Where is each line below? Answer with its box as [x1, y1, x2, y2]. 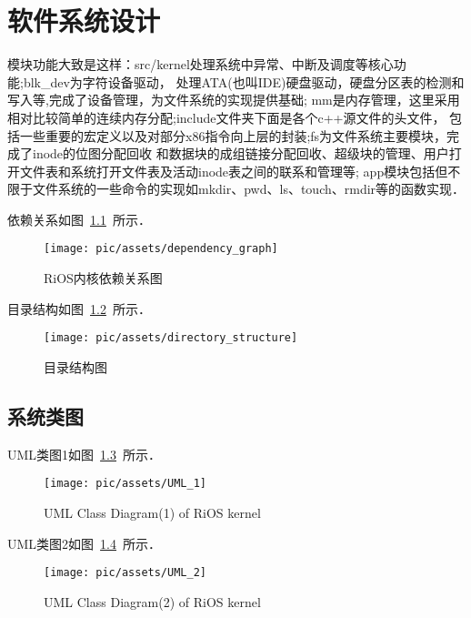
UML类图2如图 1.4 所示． [7, 533, 161, 552]
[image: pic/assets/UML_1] [44, 477, 206, 491]
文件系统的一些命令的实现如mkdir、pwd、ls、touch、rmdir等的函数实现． [32, 179, 466, 198]
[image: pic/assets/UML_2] [44, 566, 206, 580]
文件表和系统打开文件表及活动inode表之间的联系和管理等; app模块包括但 [19, 161, 448, 180]
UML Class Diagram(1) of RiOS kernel [44, 503, 261, 522]
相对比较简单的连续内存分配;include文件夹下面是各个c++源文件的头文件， [7, 107, 446, 127]
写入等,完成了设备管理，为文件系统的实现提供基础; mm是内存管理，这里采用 [7, 90, 460, 109]
